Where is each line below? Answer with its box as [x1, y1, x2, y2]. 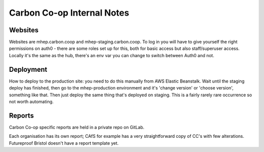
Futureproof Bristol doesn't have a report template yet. [9, 140, 119, 146]
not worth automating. [9, 98, 54, 105]
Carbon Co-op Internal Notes [9, 7, 130, 18]
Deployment [9, 65, 47, 73]
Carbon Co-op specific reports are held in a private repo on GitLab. [9, 124, 144, 130]
